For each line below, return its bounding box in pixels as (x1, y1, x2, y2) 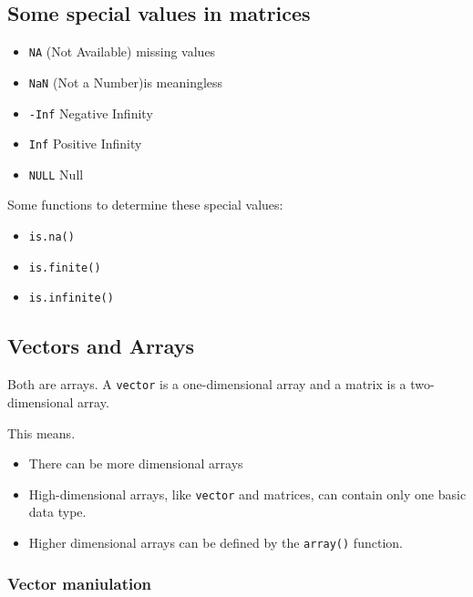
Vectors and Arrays (7, 332, 195, 360)
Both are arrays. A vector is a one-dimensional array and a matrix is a (7, 375, 406, 394)
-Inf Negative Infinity (28, 103, 153, 122)
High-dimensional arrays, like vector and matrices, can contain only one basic (28, 484, 467, 503)
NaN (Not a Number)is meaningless (28, 72, 223, 91)
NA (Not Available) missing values (28, 42, 216, 61)
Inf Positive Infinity (28, 134, 142, 153)
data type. (28, 502, 87, 521)
